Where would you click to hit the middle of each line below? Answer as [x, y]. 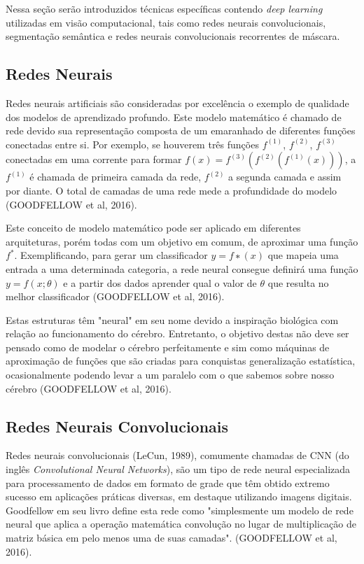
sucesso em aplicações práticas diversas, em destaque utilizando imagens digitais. [179, 496]
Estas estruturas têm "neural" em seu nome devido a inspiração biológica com [172, 319]
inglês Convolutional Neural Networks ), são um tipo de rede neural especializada [178, 469]
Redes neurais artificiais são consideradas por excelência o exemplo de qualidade [177, 103]
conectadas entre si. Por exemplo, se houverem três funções [132, 144]
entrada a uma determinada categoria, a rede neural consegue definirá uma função [182, 268]
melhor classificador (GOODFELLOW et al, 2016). [115, 296]
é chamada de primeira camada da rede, [115, 177]
